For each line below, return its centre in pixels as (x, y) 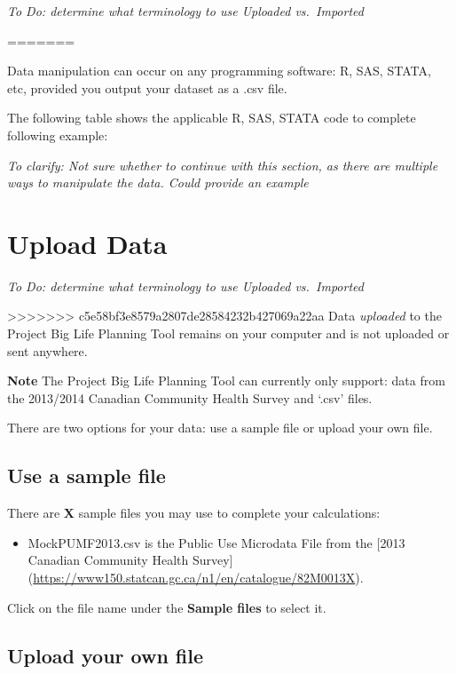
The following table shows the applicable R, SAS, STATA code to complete (212, 118)
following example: (58, 135)
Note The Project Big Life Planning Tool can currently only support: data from (226, 381)
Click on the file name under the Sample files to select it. (167, 607)
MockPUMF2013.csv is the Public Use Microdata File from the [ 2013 (216, 542)
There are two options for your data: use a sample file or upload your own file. (220, 428)
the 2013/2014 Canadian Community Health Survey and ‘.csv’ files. (190, 397)
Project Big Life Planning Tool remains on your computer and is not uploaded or (228, 333)
